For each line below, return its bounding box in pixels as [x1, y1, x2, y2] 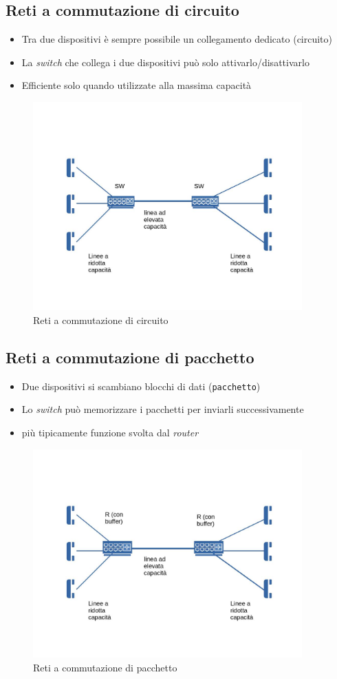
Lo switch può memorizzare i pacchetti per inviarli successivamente [21, 402, 304, 416]
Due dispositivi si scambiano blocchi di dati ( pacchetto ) [21, 378, 261, 393]
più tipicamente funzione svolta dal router [21, 425, 199, 439]
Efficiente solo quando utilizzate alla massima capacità [21, 78, 252, 92]
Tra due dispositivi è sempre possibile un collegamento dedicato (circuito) [21, 32, 333, 46]
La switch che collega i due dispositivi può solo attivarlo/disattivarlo [21, 54, 309, 69]
